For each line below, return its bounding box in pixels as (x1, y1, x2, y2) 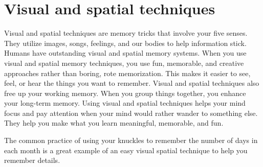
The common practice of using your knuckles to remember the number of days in (4, 135, 258, 146)
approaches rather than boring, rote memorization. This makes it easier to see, (4, 67, 251, 78)
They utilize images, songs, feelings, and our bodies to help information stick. (4, 37, 247, 48)
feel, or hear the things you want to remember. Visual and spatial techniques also (4, 78, 259, 88)
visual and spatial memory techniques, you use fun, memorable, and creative (4, 57, 244, 68)
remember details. (4, 155, 60, 165)
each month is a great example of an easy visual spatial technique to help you (4, 145, 248, 155)
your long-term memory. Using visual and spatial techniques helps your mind (4, 98, 246, 108)
